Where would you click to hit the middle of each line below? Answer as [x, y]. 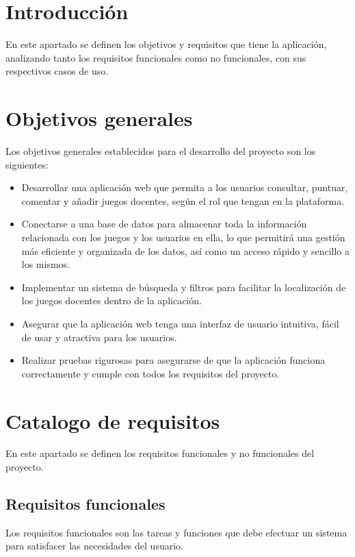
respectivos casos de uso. [57, 71]
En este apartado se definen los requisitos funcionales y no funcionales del [160, 453]
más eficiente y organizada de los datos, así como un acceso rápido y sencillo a [185, 250]
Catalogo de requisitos [113, 420]
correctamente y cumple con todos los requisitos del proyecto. [150, 373]
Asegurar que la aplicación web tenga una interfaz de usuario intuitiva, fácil [180, 323]
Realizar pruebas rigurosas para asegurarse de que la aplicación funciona [173, 360]
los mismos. [46, 264]
